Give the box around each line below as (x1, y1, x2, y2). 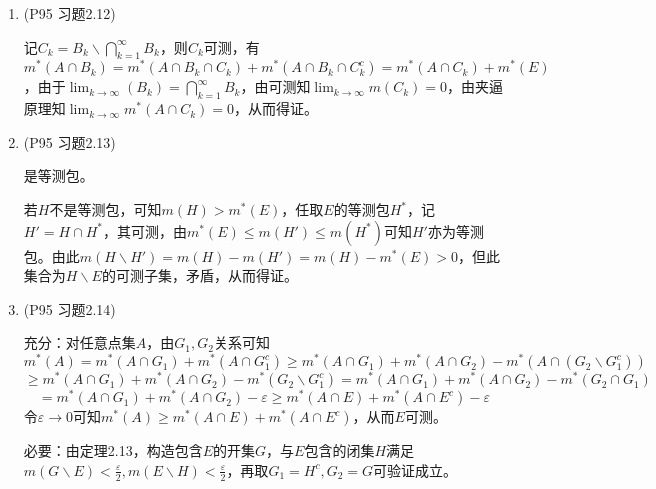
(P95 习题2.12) (23, 3, 116, 23)
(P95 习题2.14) (23, 298, 116, 319)
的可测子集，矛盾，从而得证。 (101, 265, 298, 286)
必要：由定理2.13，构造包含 (23, 440, 203, 461)
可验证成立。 (373, 459, 458, 480)
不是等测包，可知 (49, 199, 162, 220)
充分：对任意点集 (23, 332, 136, 353)
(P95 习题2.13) (23, 131, 116, 152)
